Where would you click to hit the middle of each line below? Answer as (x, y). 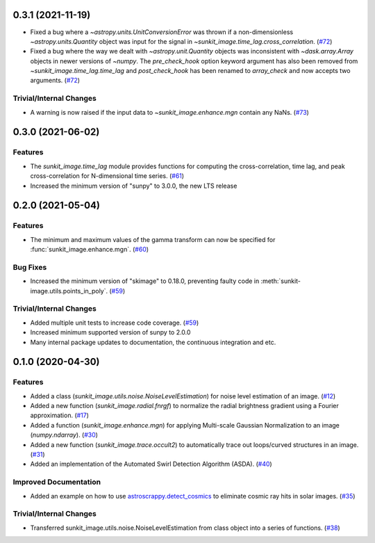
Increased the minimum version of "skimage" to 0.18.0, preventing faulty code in (145, 281)
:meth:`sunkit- (281, 281)
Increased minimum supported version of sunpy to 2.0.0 (110, 332)
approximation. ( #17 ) (60, 415)
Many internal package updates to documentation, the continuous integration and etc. (153, 342)
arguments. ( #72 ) (55, 81)
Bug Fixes (30, 267)
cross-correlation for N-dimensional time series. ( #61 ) (107, 176)
